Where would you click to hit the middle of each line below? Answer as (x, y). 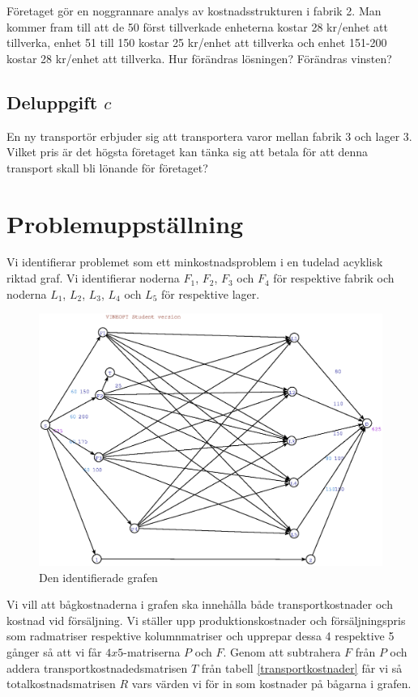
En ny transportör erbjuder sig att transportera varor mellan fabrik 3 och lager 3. (209, 136)
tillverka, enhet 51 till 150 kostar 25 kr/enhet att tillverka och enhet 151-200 (197, 42)
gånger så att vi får (54, 652)
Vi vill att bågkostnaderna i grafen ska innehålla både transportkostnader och (200, 604)
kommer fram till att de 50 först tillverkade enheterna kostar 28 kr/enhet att (197, 26)
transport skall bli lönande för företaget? (107, 167)
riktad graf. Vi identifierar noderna (93, 278)
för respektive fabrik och (334, 278)
